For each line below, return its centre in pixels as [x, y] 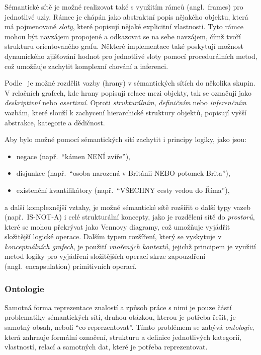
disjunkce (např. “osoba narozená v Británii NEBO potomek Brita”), [123, 173]
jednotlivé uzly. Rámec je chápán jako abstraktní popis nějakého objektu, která [126, 16]
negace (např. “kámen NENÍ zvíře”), [73, 156]
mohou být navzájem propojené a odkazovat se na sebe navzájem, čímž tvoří [123, 36]
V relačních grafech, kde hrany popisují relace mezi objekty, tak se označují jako [128, 92]
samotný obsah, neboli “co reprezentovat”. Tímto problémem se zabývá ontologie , [129, 327]
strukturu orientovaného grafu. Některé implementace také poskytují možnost [124, 46]
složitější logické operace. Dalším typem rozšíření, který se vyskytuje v [113, 236]
